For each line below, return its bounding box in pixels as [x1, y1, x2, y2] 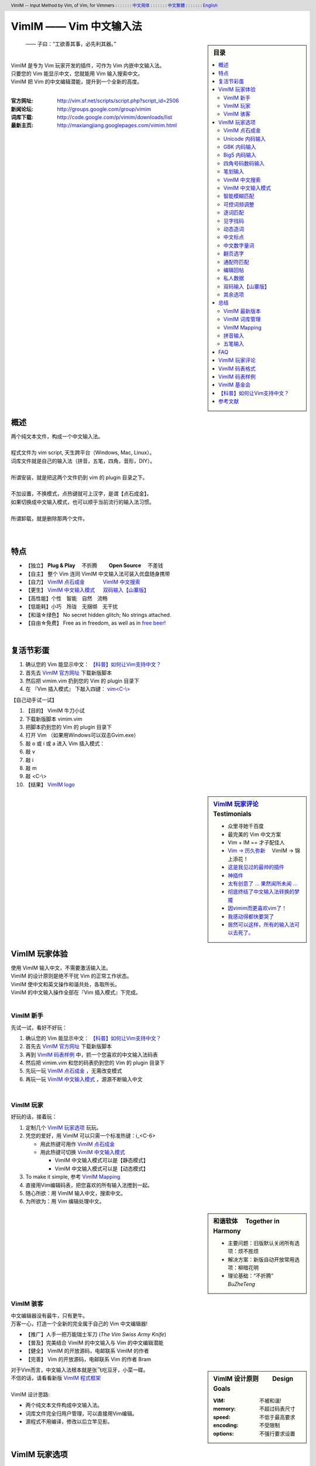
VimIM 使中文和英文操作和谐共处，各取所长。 [11, 980, 120, 987]
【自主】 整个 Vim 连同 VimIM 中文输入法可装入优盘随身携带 [25, 570, 170, 577]
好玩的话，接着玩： [11, 1113, 57, 1120]
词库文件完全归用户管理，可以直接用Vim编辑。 [25, 1410, 138, 1417]
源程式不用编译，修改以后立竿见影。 [25, 1418, 113, 1425]
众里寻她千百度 [228, 823, 264, 830]
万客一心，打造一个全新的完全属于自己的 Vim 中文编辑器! [11, 1320, 148, 1327]
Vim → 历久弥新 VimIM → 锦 [228, 847, 301, 854]
